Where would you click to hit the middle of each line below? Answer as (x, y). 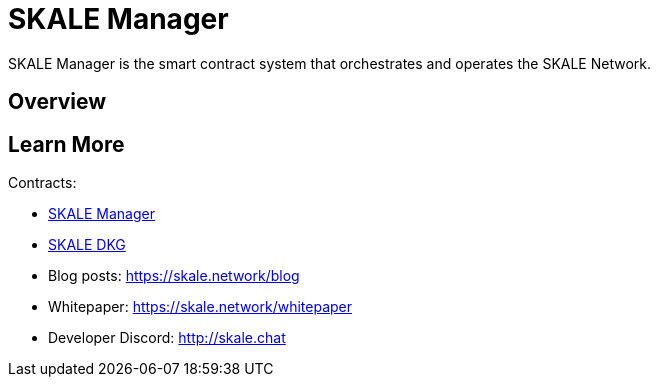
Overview (57, 102)
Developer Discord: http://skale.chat (167, 338)
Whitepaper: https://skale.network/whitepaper (200, 307)
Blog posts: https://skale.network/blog (174, 276)
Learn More (66, 144)
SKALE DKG (87, 245)
